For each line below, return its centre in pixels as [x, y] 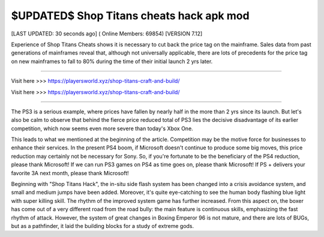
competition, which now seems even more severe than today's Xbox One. [102, 128]
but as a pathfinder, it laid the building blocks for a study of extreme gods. [103, 226]
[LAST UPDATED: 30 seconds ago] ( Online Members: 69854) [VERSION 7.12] [107, 34]
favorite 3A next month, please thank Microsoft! [70, 173]
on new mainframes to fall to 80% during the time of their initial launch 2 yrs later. [112, 61]
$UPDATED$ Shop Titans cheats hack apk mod [130, 16]
